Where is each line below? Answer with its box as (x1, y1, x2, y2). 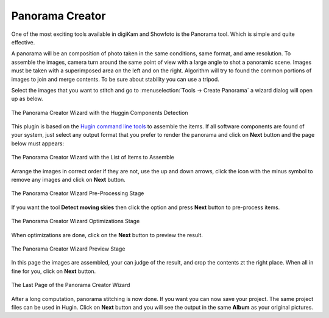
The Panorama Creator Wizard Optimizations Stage (11, 218, 140, 225)
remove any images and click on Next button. (11, 176, 126, 184)
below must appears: (11, 140, 64, 147)
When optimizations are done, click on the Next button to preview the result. (11, 231, 203, 238)
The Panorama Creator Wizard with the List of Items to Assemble (11, 154, 175, 161)
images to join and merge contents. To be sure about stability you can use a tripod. (11, 75, 219, 83)
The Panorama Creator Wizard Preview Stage (11, 245, 126, 252)
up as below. (11, 95, 43, 103)
